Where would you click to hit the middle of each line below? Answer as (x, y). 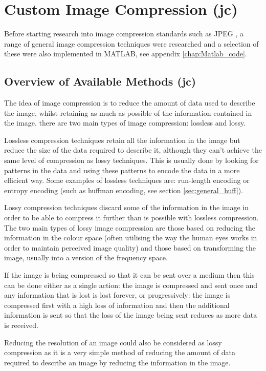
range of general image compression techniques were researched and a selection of (131, 43)
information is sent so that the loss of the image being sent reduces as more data (131, 315)
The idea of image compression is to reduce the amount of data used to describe (130, 103)
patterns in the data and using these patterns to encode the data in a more (122, 170)
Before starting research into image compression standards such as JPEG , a (124, 34)
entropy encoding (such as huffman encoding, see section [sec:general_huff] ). (124, 190)
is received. (21, 325)
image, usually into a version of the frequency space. (86, 257)
